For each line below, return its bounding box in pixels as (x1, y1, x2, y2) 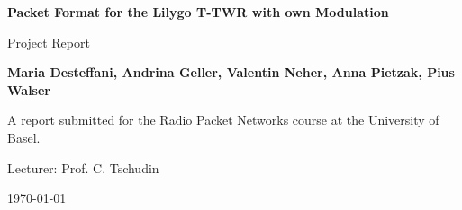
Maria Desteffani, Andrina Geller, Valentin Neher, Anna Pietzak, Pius (7, 63, 455, 82)
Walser (7, 80, 50, 99)
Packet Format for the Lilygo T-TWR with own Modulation (7, 3, 389, 21)
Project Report (7, 32, 90, 51)
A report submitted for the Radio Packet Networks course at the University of (7, 110, 439, 129)
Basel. (7, 127, 41, 146)
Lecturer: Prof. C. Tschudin (7, 158, 159, 177)
